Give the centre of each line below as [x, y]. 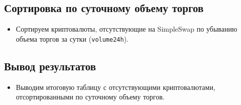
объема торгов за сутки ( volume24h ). [72, 38]
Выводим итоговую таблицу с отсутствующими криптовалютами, [115, 87]
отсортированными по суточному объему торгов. [90, 97]
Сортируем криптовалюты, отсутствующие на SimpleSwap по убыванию [127, 29]
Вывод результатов [50, 66]
